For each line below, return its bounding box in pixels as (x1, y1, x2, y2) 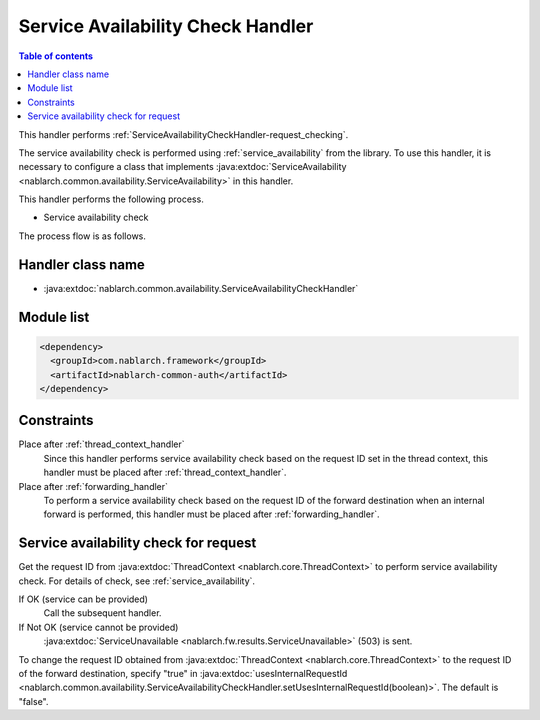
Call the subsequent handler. (43, 607, 162, 619)
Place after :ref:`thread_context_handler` (18, 438, 185, 450)
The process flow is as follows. (18, 230, 147, 242)
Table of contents (18, 50, 94, 62)
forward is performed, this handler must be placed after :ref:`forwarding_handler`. (43, 508, 380, 520)
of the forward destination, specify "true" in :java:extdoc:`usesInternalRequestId (18, 668, 348, 680)
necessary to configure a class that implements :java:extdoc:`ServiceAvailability (18, 161, 347, 173)
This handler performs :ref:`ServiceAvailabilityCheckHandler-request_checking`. (18, 128, 349, 140)
